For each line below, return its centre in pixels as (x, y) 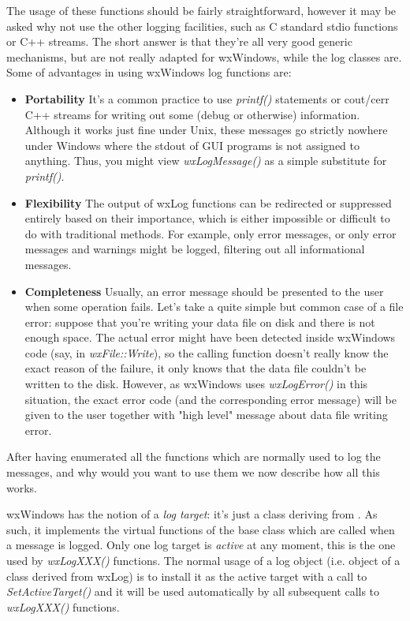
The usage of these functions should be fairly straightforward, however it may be (201, 10)
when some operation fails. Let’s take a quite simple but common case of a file (214, 307)
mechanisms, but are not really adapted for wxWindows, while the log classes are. (204, 56)
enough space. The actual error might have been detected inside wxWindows (210, 337)
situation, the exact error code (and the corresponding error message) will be (211, 399)
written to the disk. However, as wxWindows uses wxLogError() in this (196, 384)
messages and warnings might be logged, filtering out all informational (195, 249)
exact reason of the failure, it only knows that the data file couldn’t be (196, 368)
